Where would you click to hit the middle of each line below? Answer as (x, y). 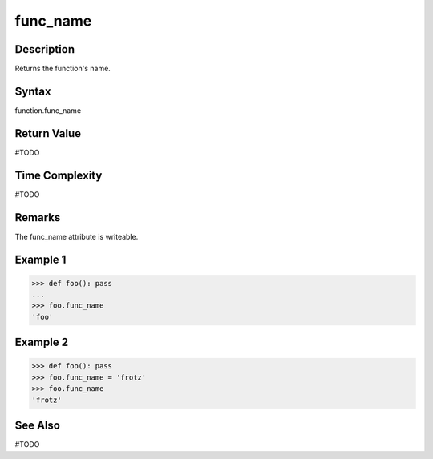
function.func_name (48, 110)
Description (45, 49)
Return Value (48, 133)
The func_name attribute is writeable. (77, 236)
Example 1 (40, 259)
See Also (37, 426)
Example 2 (41, 342)
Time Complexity (59, 175)
